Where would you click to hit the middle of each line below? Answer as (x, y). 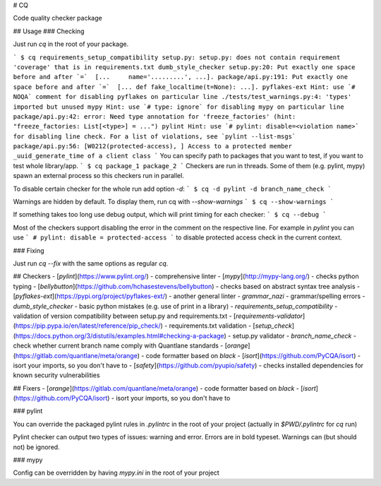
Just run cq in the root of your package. (71, 44)
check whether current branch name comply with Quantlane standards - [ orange (131, 345)
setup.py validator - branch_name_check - (294, 336)
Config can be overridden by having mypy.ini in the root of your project (116, 473)
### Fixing (29, 250)
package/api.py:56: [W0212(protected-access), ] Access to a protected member (153, 146)
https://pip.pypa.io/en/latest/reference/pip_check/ (88, 326)
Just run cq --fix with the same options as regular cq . (91, 263)
